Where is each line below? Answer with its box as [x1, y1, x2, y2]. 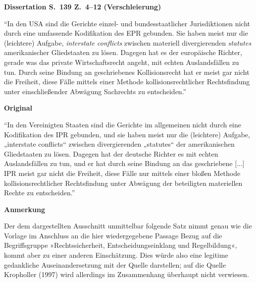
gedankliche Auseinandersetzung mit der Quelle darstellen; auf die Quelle [4, 259, 226, 270]
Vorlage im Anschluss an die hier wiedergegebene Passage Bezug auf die [4, 230, 222, 240]
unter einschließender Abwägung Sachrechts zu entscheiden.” [4, 86, 187, 96]
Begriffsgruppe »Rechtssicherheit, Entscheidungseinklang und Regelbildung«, [4, 240, 237, 250]
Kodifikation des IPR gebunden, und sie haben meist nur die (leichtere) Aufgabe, [4, 129, 250, 139]
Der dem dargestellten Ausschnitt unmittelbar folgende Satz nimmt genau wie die [4, 221, 252, 231]
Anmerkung [4, 204, 45, 214]
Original [4, 103, 32, 113]
